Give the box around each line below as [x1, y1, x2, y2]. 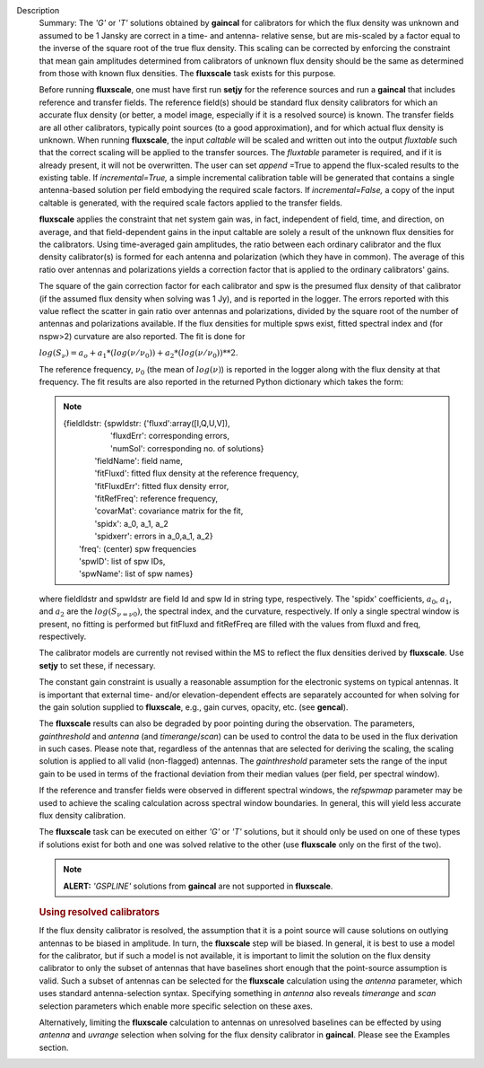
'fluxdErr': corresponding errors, [110, 431, 230, 442]
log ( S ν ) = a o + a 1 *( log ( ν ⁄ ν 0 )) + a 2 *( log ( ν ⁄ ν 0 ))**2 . [39, 347, 238, 360]
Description [16, 5, 60, 15]
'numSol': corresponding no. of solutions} [110, 442, 264, 453]
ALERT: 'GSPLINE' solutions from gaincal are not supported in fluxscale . [63, 880, 333, 891]
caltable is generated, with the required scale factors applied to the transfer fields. [39, 197, 343, 208]
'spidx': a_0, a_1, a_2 [94, 518, 169, 529]
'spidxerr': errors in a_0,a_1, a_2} [94, 530, 214, 542]
